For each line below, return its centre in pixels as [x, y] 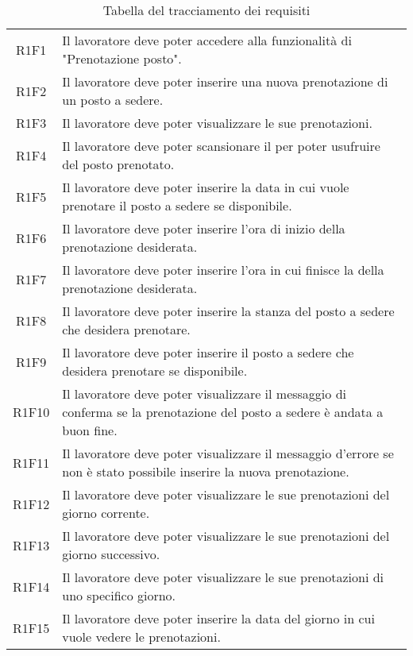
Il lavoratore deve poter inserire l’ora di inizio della [204, 228]
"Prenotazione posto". [122, 58]
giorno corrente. [106, 513]
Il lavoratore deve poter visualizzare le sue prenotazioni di [223, 577]
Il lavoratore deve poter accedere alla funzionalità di [207, 40]
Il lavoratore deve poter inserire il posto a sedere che [208, 352]
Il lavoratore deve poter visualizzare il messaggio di [204, 394]
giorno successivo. [111, 554]
